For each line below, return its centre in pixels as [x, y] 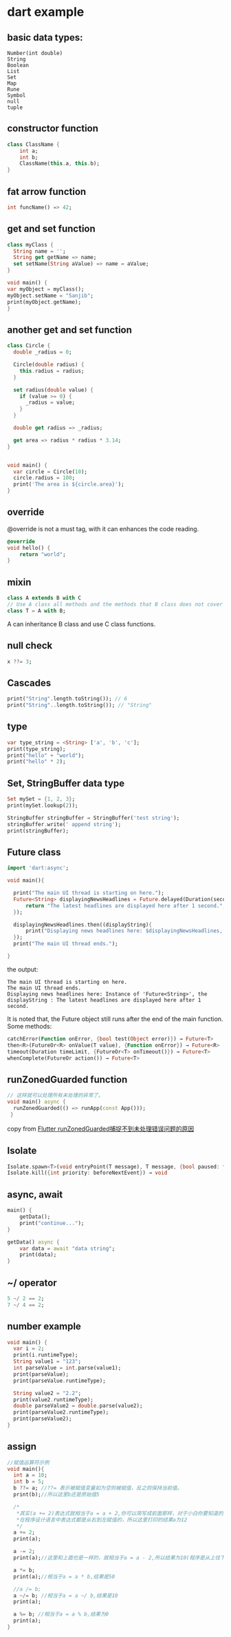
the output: [23, 969]
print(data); [38, 1255]
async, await [35, 1194]
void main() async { [37, 1102]
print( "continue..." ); [52, 1223]
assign [22, 1446]
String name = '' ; [40, 251]
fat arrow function [47, 191]
